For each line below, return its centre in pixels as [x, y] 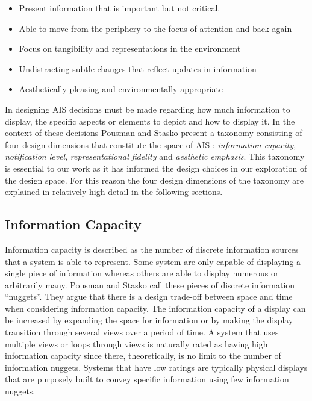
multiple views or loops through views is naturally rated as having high [136, 343]
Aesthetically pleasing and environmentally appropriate [121, 89]
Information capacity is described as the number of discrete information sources [152, 249]
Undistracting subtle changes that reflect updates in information [138, 68]
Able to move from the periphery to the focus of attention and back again [155, 28]
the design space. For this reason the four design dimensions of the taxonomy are [154, 180]
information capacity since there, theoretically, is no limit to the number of [143, 356]
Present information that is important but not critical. [120, 8]
